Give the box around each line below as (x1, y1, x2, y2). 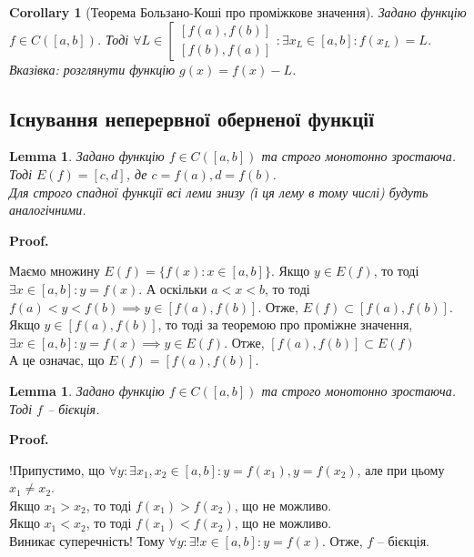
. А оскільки (138, 278, 207, 298)
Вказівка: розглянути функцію (9, 59, 176, 78)
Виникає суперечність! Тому (9, 532, 165, 551)
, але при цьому (357, 460, 445, 479)
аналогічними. (9, 200, 86, 219)
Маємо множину (9, 261, 100, 280)
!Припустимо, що (9, 460, 106, 479)
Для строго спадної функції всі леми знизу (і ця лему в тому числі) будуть (9, 182, 429, 201)
